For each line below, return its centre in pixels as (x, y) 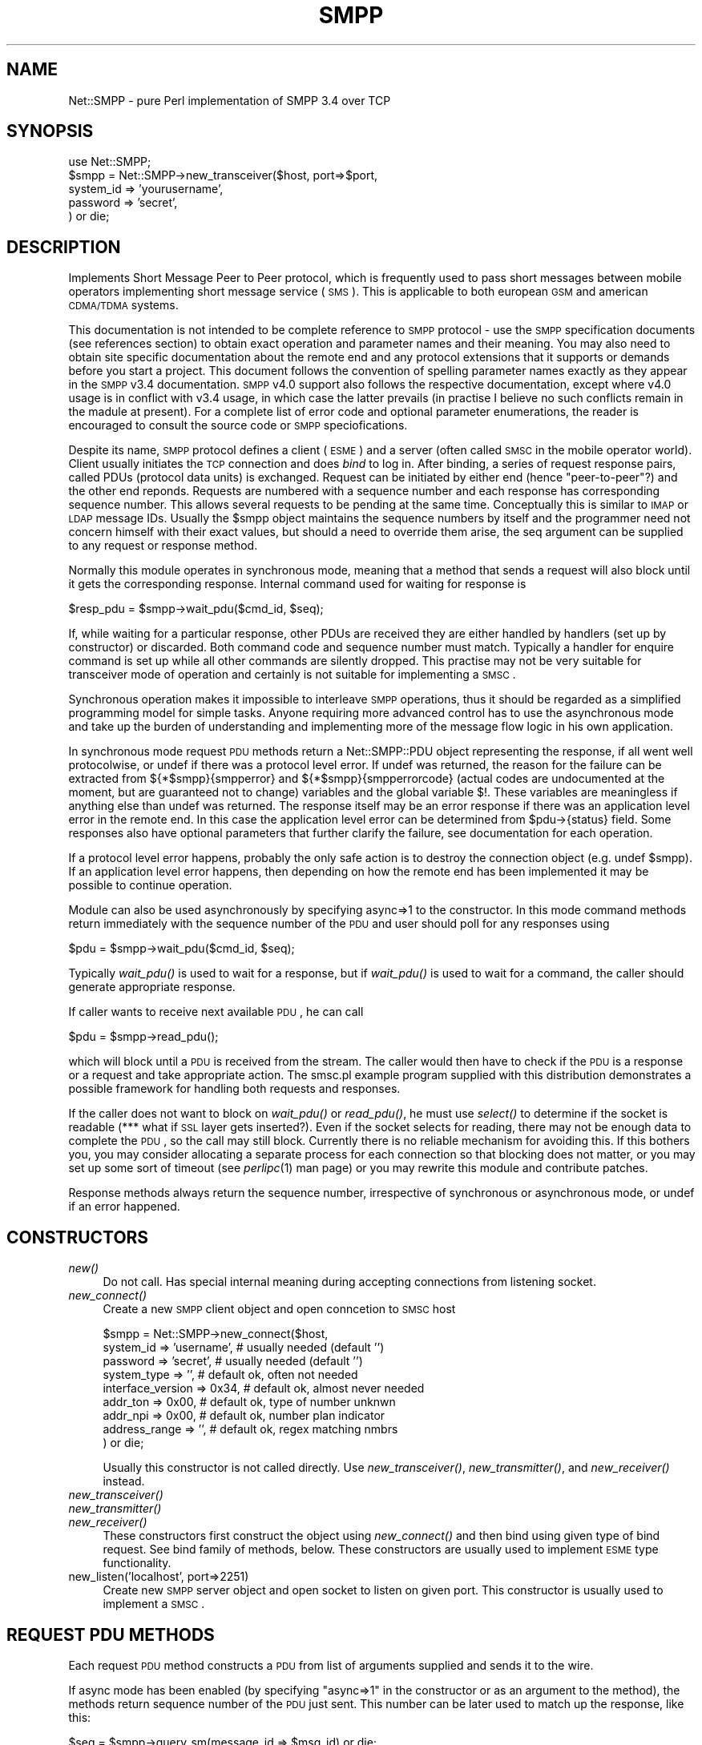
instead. (124, 1481)
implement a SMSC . (154, 1604)
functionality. (137, 1563)
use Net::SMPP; (110, 162)
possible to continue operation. (150, 885)
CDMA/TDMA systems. (123, 305)
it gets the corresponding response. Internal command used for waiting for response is (297, 584)
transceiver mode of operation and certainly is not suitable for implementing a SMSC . (292, 675)
